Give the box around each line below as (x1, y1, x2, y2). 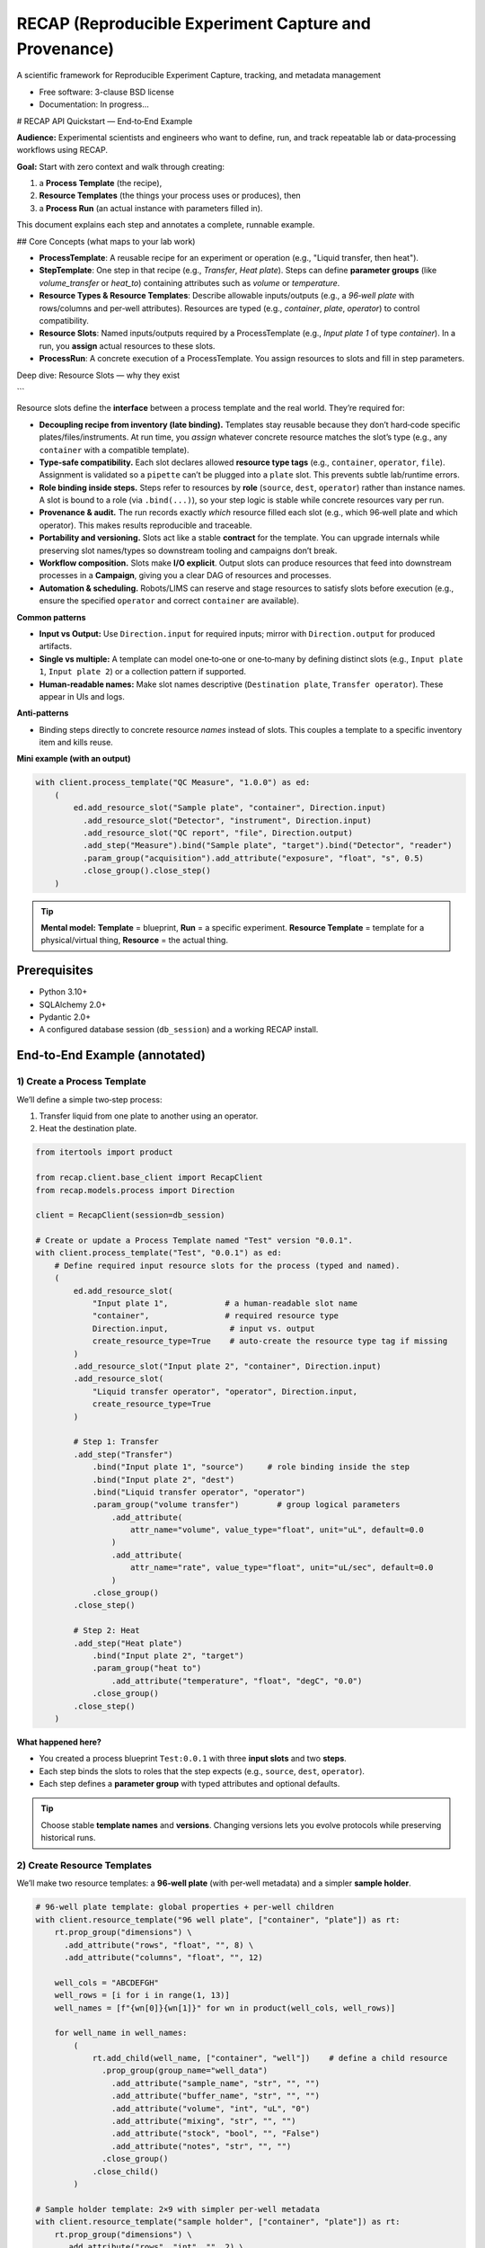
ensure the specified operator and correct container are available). (39, 595, 300, 606)
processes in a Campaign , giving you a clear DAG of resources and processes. (39, 570, 331, 581)
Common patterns (16, 611, 86, 622)
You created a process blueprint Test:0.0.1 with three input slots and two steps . (39, 1753, 348, 1764)
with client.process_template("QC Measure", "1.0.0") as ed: (35, 778, 311, 788)
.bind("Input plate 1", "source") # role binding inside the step (92, 1462, 410, 1472)
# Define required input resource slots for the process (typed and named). (54, 1260, 401, 1271)
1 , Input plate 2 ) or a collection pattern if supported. (39, 666, 247, 677)
